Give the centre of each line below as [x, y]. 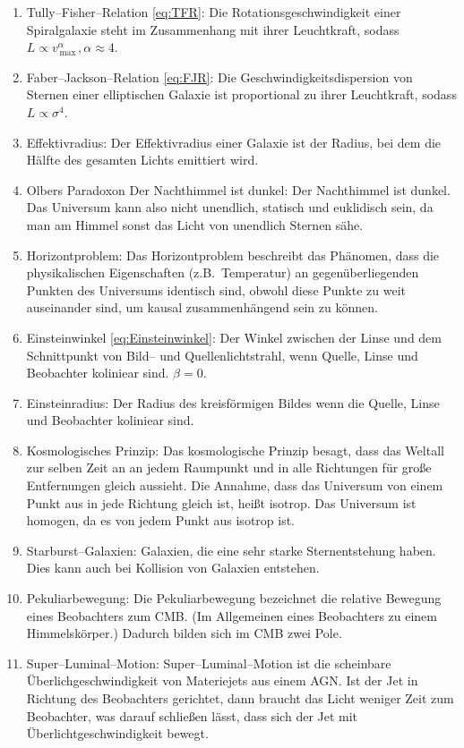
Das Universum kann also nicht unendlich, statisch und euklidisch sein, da [230, 207]
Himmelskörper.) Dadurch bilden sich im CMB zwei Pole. [184, 633]
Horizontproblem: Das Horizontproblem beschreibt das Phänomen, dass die [233, 255]
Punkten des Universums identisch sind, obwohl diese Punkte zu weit [216, 289]
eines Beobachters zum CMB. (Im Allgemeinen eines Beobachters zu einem [232, 615]
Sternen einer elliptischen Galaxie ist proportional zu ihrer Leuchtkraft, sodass [241, 94]
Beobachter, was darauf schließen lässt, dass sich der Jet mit [192, 715]
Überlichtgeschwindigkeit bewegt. [117, 733]
